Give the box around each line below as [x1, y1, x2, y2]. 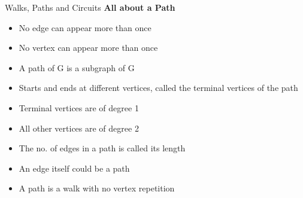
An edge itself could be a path [19, 162, 130, 174]
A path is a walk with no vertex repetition [19, 182, 175, 194]
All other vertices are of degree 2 [19, 121, 139, 134]
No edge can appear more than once [19, 21, 151, 33]
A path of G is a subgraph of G [19, 61, 135, 74]
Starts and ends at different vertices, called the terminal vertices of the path [19, 81, 298, 94]
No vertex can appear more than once [19, 41, 158, 54]
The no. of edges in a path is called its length [19, 142, 186, 154]
